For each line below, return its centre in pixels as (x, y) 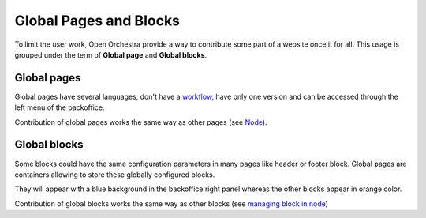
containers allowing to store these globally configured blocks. (115, 175)
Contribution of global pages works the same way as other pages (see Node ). (141, 122)
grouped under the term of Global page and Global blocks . (111, 54)
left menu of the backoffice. (60, 107)
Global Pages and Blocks (97, 21)
